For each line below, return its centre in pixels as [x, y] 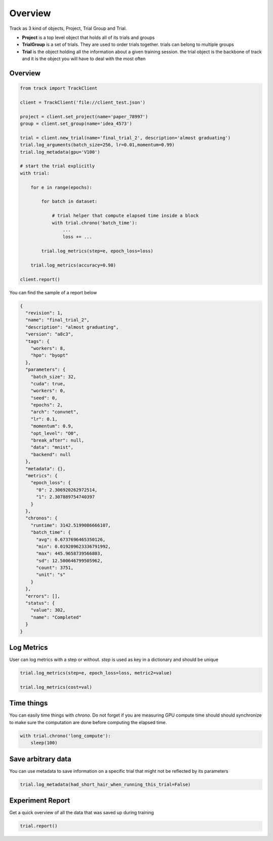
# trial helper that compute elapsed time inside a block [125, 216]
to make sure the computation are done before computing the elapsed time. [88, 722]
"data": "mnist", [52, 447]
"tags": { [38, 341]
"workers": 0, [48, 391]
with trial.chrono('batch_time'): [95, 223]
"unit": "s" [51, 575]
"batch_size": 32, [53, 377]
